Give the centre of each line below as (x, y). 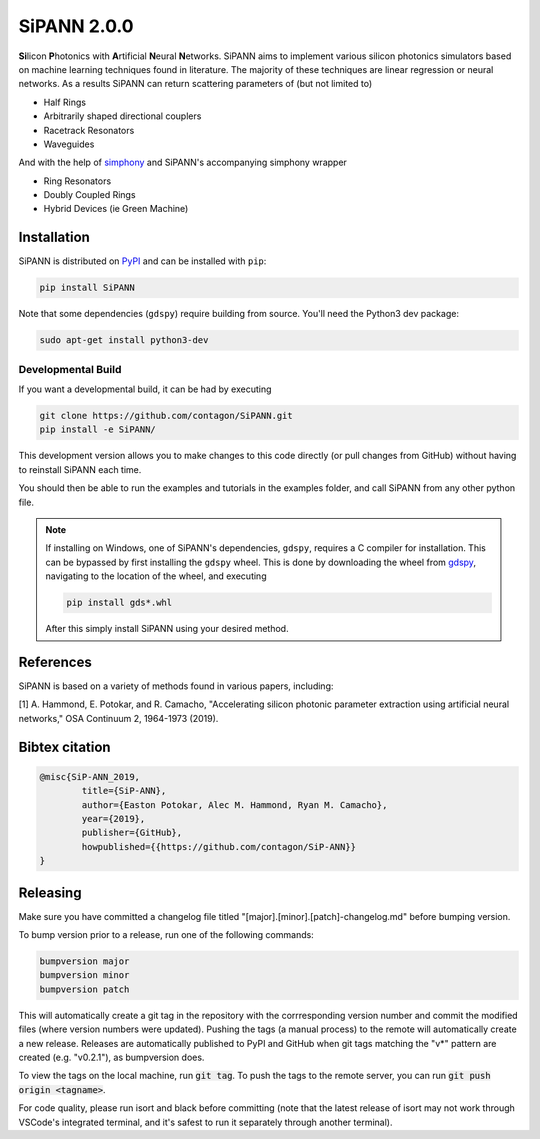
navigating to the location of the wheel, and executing (156, 576)
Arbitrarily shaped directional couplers (122, 116)
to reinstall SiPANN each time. (80, 469)
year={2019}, (113, 818)
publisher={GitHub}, (132, 833)
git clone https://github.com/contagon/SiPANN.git (166, 416)
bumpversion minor (84, 975)
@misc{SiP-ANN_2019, (89, 776)
